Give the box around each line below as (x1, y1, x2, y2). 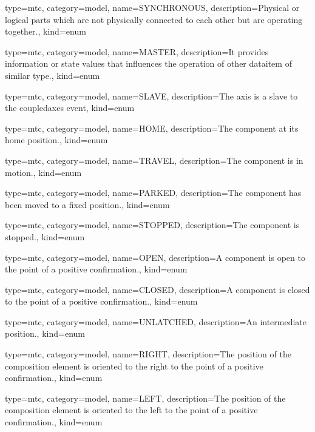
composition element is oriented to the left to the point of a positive (5, 403, 258, 416)
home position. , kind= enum (5, 133, 108, 146)
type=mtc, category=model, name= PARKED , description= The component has (5, 186, 302, 199)
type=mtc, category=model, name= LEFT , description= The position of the (5, 391, 286, 404)
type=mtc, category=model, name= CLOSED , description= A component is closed (5, 283, 310, 295)
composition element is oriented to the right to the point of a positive (5, 359, 263, 372)
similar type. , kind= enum (5, 69, 100, 81)
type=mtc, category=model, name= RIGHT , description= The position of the (5, 348, 291, 360)
